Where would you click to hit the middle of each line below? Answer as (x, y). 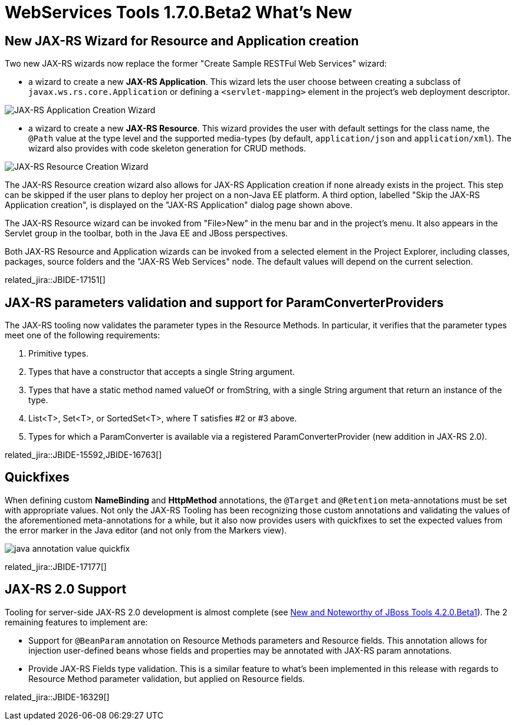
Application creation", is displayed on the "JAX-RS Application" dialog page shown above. (179, 205)
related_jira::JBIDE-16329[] (57, 697)
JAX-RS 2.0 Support (66, 589)
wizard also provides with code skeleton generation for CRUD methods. (167, 149)
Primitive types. (58, 354)
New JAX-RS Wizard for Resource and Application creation (182, 41)
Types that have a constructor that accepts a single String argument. (162, 372)
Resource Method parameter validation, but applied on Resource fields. (167, 678)
